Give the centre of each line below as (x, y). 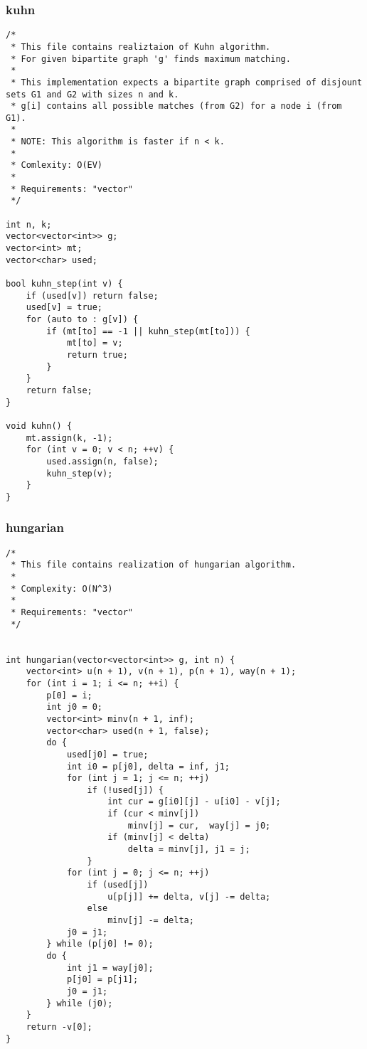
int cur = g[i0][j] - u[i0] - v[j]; (194, 802)
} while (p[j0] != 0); (100, 944)
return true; (97, 355)
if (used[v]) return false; (92, 295)
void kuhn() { (39, 426)
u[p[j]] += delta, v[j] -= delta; (189, 896)
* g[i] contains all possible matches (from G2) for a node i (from (176, 106)
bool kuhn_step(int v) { (64, 284)
